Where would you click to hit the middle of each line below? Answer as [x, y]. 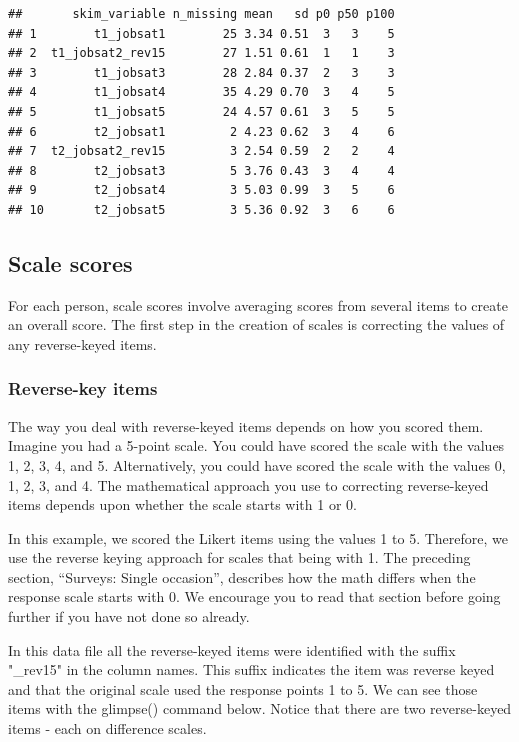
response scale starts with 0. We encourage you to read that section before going [254, 596]
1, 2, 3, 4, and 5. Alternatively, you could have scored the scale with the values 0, [257, 464]
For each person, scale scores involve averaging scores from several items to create [258, 304]
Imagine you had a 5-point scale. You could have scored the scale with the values [256, 445]
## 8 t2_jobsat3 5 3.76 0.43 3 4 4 [201, 170]
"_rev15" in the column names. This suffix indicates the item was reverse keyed [251, 669]
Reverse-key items [83, 388]
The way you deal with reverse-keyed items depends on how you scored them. [246, 425]
